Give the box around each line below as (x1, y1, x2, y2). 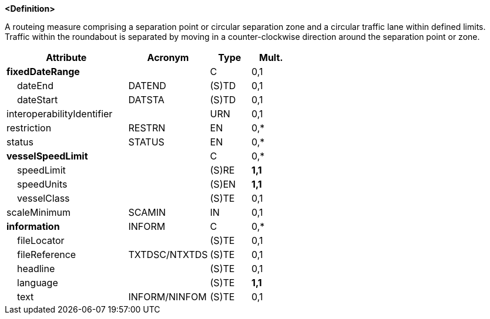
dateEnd (17, 80, 54, 91)
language (17, 277, 58, 289)
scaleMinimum (6, 206, 71, 218)
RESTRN (128, 122, 166, 134)
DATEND (128, 80, 166, 91)
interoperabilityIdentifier (6, 108, 113, 120)
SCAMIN (128, 206, 166, 218)
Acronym (147, 52, 189, 63)
